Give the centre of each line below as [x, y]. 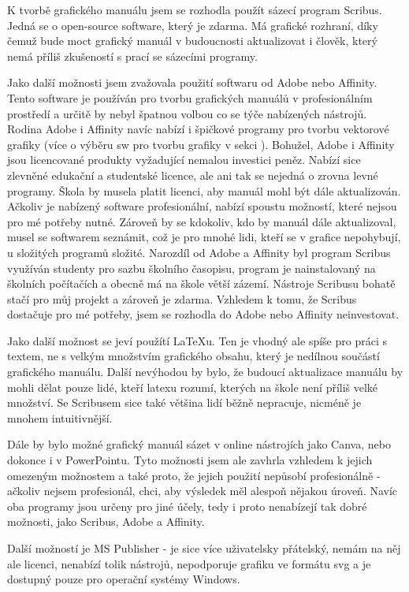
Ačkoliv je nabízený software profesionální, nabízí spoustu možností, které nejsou [202, 206]
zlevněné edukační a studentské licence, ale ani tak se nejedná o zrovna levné [193, 175]
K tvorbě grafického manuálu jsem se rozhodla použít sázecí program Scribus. [195, 9]
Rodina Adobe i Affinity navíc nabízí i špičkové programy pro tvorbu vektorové [198, 129]
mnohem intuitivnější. [60, 417]
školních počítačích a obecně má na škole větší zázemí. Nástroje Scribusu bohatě [201, 283]
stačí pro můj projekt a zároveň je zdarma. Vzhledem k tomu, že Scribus [182, 298]
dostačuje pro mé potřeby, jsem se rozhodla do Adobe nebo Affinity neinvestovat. [203, 314]
